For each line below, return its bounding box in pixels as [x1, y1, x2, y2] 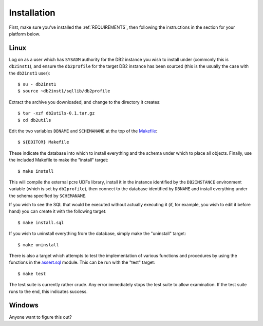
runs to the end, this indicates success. [9, 289, 88, 294]
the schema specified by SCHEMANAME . [9, 193, 87, 199]
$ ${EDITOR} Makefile [18, 139, 69, 145]
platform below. [9, 31, 40, 36]
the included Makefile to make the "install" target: [9, 157, 109, 163]
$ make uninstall [18, 242, 59, 248]
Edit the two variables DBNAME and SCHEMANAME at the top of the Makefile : [9, 128, 158, 134]
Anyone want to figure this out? [9, 314, 72, 320]
